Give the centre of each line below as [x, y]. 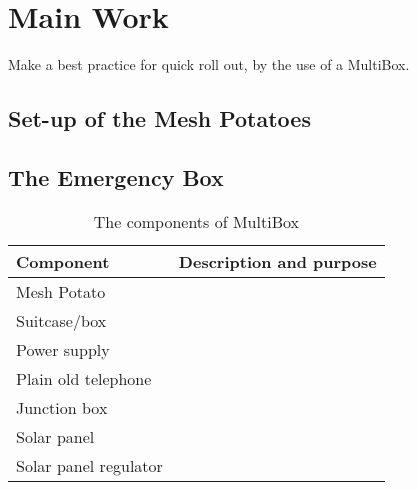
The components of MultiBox [196, 221]
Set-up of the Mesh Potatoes [159, 118]
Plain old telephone [84, 378]
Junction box [62, 407]
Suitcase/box [61, 320]
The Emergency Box [116, 176]
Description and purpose [277, 261]
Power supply [63, 349]
